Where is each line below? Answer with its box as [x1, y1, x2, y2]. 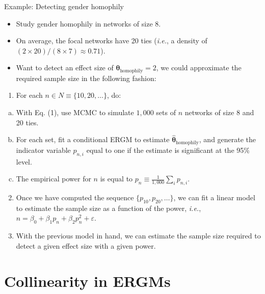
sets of [156, 107, 176, 118]
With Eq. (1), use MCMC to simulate [16, 107, 134, 118]
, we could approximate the [156, 62, 242, 73]
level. [16, 156, 32, 167]
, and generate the [199, 134, 256, 145]
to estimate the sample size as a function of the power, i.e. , [16, 202, 201, 213]
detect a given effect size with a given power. [16, 240, 156, 251]
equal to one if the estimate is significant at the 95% [86, 144, 250, 155]
